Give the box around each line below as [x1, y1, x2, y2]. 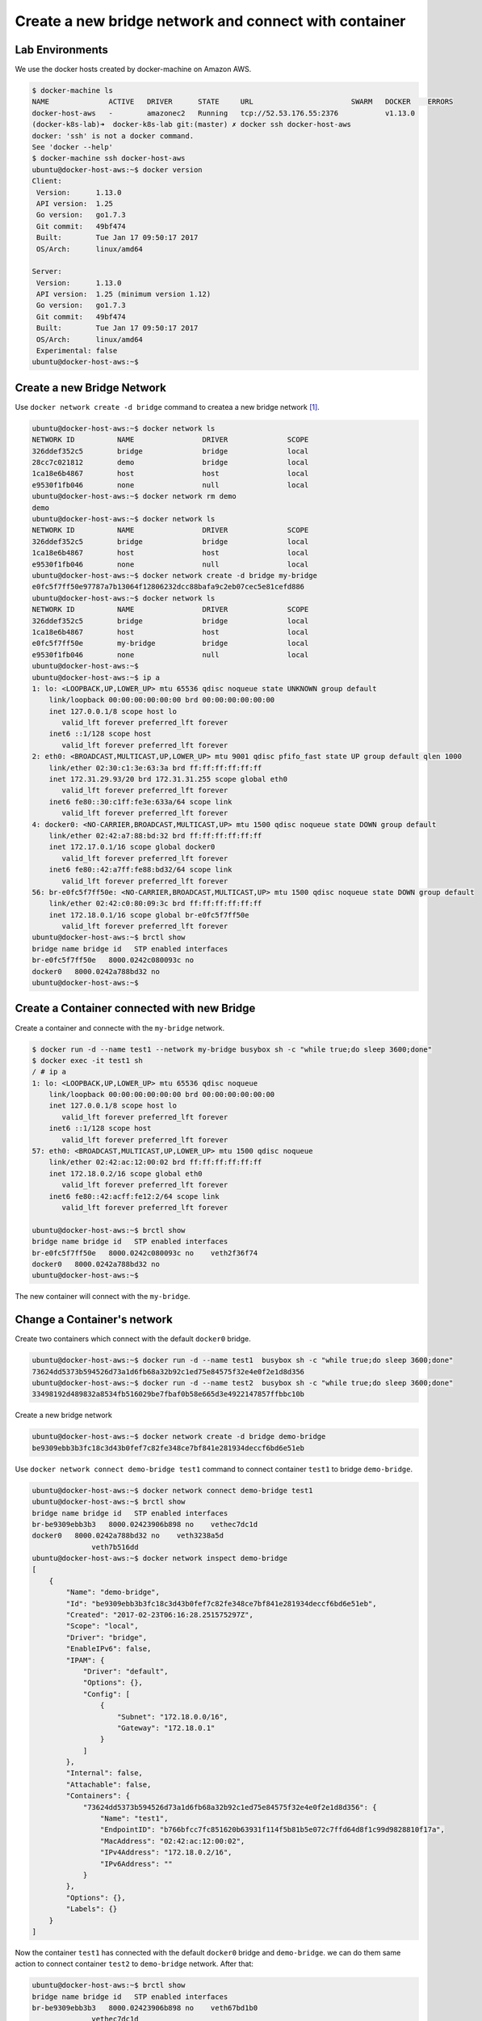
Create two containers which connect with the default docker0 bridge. [15, 1334, 252, 1344]
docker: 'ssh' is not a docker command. [31, 131, 194, 141]
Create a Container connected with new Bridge [15, 1002, 256, 1015]
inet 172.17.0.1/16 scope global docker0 [48, 842, 216, 852]
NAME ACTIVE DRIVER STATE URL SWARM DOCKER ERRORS [31, 97, 454, 107]
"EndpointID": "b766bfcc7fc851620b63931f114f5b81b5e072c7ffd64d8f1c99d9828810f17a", [99, 1825, 446, 1834]
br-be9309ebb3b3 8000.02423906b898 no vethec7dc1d [31, 1520, 258, 1529]
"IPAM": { [65, 1656, 105, 1664]
